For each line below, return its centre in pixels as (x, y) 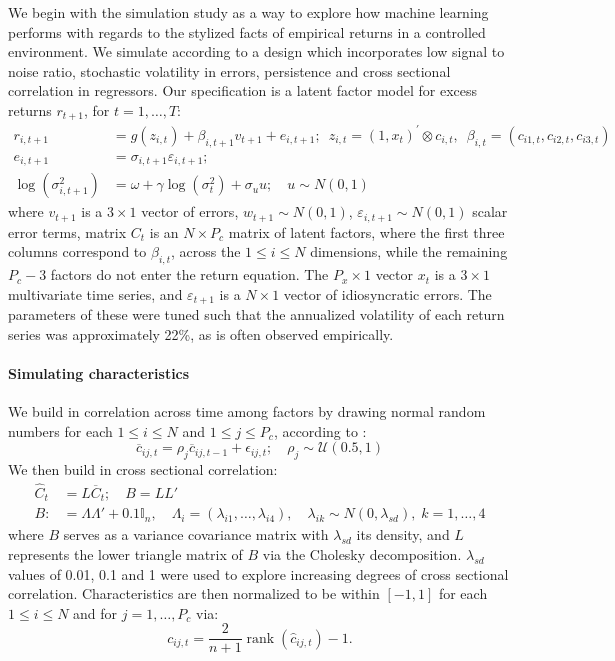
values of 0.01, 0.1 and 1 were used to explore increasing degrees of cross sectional (258, 573)
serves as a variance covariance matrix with (196, 534)
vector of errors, (190, 211)
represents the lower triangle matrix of (125, 554)
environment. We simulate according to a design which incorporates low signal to (256, 51)
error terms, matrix (67, 231)
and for (95, 612)
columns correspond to (77, 251)
